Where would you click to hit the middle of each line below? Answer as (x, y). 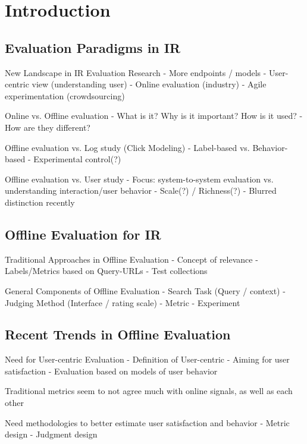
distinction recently (40, 202)
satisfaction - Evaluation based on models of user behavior (111, 371)
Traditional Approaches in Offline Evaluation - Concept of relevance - (131, 259)
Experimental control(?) (77, 159)
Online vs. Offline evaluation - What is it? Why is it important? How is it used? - (154, 116)
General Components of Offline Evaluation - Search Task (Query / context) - (145, 290)
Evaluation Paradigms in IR (93, 47)
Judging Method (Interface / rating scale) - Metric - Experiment (123, 302)
